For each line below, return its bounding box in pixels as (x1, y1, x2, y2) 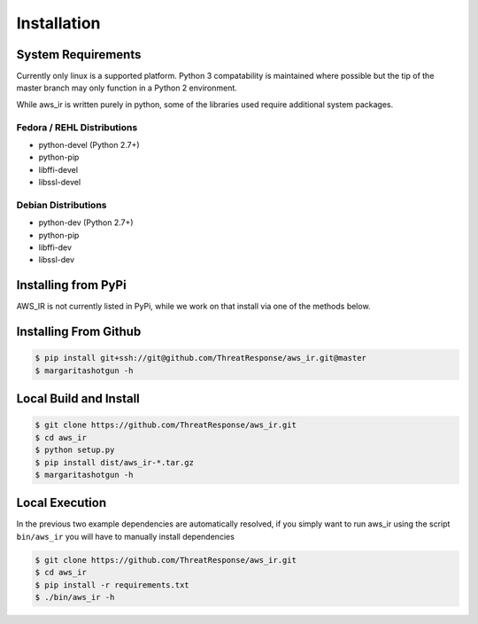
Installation (16, 13, 101, 33)
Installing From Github (16, 324, 142, 339)
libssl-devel (38, 177, 81, 188)
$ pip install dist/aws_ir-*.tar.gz (35, 457, 195, 467)
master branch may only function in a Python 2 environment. (16, 82, 238, 93)
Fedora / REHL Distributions (16, 121, 138, 133)
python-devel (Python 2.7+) (38, 139, 141, 150)
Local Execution (16, 495, 106, 511)
